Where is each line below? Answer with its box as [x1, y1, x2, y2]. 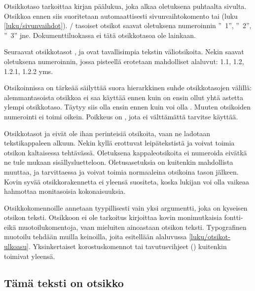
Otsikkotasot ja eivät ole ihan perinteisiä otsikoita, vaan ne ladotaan [4, 128, 211, 138]
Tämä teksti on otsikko [4, 275, 124, 290]
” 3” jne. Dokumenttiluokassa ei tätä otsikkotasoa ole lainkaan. [4, 30, 196, 40]
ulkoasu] [4, 241, 29, 252]
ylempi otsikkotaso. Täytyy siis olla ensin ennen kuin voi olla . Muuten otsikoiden [4, 102, 251, 112]
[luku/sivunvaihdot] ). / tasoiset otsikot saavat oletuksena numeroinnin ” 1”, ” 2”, [4, 20, 252, 31]
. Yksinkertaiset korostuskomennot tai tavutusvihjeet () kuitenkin [28, 241, 227, 252]
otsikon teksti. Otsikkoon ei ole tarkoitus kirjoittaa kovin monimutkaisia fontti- [4, 212, 243, 222]
